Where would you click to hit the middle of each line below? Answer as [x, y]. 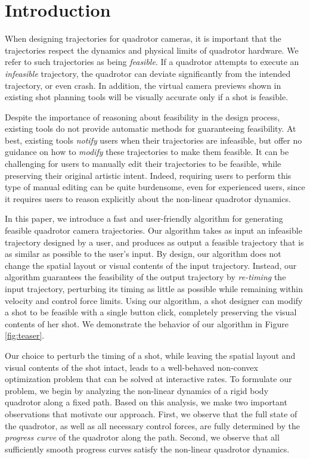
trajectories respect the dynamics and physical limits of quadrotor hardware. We [152, 50]
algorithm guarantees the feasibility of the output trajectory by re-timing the [145, 277]
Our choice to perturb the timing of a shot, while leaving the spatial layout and [150, 355]
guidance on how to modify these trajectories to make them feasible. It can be [147, 152]
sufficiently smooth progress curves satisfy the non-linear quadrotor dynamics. [147, 449]
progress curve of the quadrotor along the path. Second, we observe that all [142, 437]
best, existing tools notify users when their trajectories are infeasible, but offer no [154, 140]
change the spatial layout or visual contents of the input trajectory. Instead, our [151, 265]
